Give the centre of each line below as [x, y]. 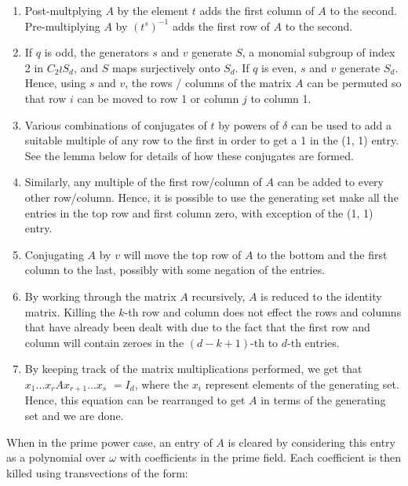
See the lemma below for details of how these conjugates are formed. [189, 155]
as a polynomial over [56, 457]
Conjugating [54, 254]
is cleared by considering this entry [311, 442]
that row [46, 98]
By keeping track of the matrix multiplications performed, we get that [193, 369]
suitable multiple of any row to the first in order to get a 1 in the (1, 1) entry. [212, 140]
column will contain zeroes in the [104, 342]
